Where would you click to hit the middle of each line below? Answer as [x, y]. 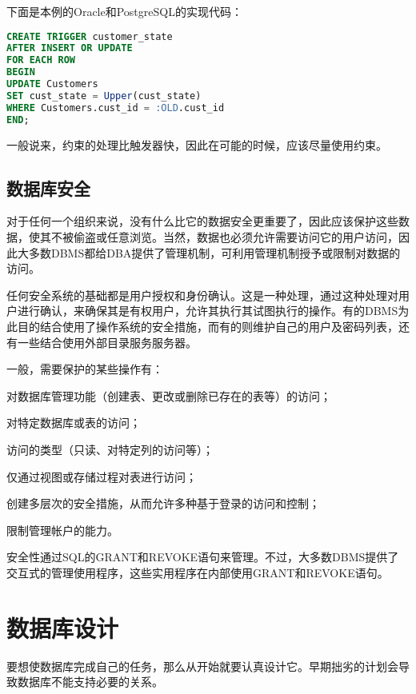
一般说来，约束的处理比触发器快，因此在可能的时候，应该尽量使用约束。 [197, 144]
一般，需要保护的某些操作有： [85, 369]
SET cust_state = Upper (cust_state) [104, 96]
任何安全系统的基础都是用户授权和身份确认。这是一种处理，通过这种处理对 [202, 295]
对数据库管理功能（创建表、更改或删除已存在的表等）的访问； [169, 395]
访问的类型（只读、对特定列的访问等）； [110, 449]
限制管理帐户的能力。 [62, 530]
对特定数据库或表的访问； [74, 423]
